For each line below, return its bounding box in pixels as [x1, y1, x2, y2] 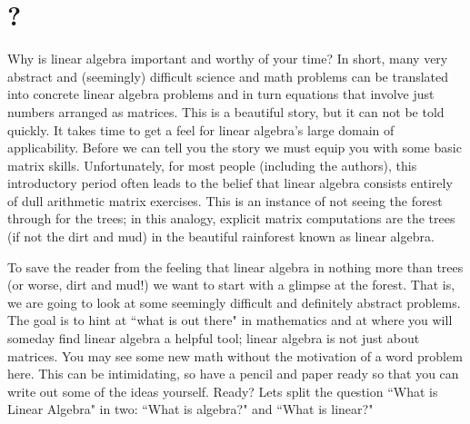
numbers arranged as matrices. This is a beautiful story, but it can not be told [7, 102, 445, 121]
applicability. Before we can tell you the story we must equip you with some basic [7, 138, 462, 157]
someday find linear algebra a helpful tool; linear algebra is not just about [7, 329, 420, 348]
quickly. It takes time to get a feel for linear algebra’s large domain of [7, 120, 395, 139]
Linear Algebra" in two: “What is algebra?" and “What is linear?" [7, 399, 374, 419]
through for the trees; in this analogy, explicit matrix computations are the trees [7, 209, 455, 228]
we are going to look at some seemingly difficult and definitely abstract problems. [7, 292, 461, 311]
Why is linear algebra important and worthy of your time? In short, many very [7, 49, 448, 68]
